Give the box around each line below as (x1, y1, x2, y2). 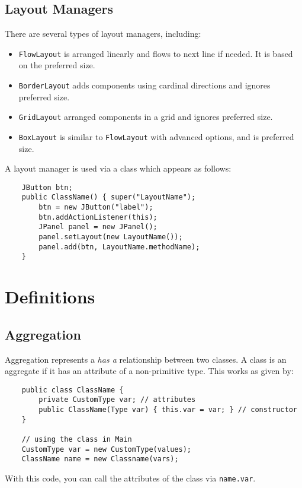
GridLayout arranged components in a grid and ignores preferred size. (18, 110, 273, 123)
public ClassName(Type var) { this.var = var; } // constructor (38, 405, 297, 414)
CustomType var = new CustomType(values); (21, 445, 191, 454)
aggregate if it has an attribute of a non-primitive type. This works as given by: (5, 365, 294, 377)
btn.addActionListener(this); (38, 213, 158, 221)
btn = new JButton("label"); (38, 203, 153, 212)
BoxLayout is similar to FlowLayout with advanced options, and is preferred (18, 130, 294, 142)
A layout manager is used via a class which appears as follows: (5, 162, 232, 175)
